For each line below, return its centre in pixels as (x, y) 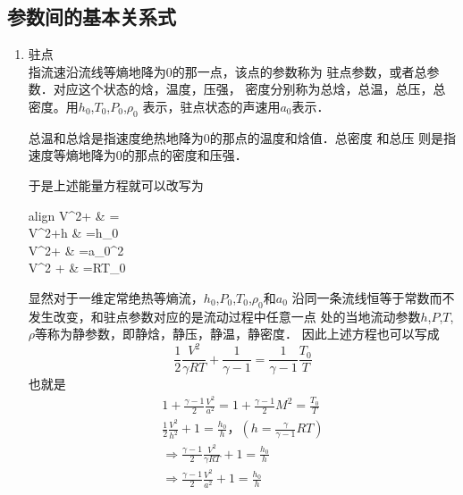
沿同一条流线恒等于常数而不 (373, 297)
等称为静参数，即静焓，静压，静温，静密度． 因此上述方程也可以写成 (237, 334)
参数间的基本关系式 (92, 17)
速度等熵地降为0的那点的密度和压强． (138, 155)
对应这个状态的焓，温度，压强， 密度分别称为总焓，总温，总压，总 (249, 89)
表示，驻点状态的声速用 (211, 106)
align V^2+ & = (74, 215)
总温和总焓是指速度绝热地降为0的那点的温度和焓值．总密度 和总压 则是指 (242, 137)
